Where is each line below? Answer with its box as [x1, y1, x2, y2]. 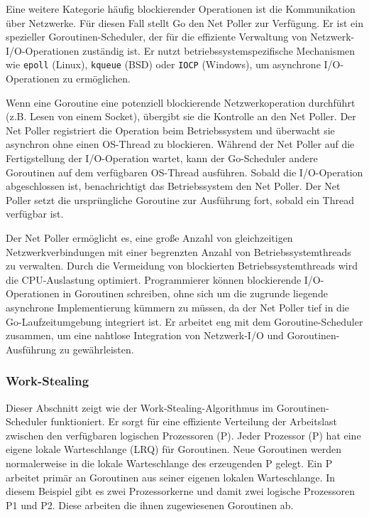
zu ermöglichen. [62, 71, 131, 86]
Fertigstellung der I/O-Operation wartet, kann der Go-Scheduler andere [6, 151, 318, 165]
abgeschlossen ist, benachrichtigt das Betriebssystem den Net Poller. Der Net [6, 178, 341, 193]
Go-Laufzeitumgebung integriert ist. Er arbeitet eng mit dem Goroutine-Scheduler [6, 314, 363, 329]
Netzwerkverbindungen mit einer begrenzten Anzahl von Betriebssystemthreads [6, 244, 351, 259]
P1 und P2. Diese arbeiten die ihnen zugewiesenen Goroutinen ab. [6, 497, 294, 512]
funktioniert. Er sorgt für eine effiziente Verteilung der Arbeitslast [50, 414, 338, 429]
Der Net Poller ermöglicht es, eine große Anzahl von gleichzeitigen [6, 230, 293, 245]
